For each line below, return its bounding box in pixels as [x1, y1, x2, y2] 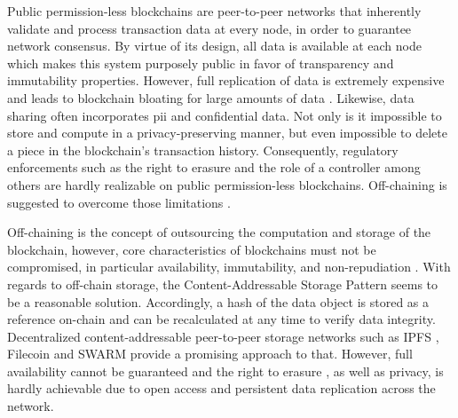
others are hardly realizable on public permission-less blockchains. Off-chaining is [7, 175, 447, 193]
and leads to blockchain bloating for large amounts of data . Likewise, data [7, 88, 415, 106]
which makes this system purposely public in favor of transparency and [7, 53, 394, 72]
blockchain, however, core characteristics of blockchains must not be [7, 240, 376, 258]
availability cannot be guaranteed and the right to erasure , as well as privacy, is [7, 361, 444, 380]
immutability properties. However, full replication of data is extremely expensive [7, 71, 445, 90]
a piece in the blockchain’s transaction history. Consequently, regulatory [7, 140, 399, 159]
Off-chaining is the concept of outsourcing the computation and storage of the [7, 223, 431, 241]
